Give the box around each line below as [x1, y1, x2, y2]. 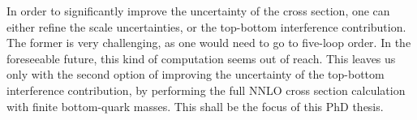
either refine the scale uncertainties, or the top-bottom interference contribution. [6, 18, 406, 35]
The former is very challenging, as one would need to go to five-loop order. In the [6, 34, 411, 51]
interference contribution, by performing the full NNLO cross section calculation [6, 81, 406, 98]
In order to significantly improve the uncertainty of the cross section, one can [6, 2, 390, 19]
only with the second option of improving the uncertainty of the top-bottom [6, 66, 385, 83]
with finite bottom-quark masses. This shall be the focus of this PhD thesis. [6, 97, 384, 114]
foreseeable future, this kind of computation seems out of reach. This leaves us [6, 49, 396, 66]
